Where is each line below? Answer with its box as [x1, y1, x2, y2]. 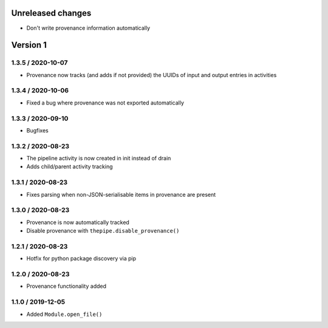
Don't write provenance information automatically [26, 24, 151, 32]
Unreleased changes [11, 8, 92, 18]
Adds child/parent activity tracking [26, 163, 113, 170]
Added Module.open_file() [26, 310, 103, 318]
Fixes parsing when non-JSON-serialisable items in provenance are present [26, 191, 216, 198]
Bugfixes [26, 126, 49, 134]
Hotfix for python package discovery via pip [26, 255, 137, 262]
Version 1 [11, 40, 47, 50]
